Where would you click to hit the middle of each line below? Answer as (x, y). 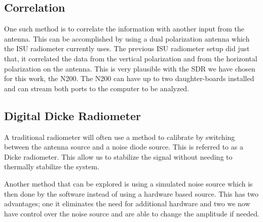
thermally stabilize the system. (52, 166)
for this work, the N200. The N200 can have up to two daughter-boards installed (129, 78)
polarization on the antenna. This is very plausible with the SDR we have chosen (130, 68)
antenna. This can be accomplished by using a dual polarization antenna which (127, 38)
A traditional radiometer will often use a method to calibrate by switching (120, 137)
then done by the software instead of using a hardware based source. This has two (131, 193)
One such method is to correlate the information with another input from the (124, 29)
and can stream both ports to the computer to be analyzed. (97, 88)
